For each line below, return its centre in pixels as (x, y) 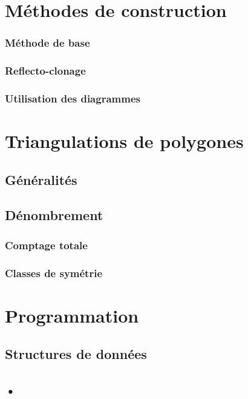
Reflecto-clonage (45, 71)
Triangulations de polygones (124, 141)
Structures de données (76, 354)
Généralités (41, 179)
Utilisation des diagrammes (73, 98)
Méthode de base (47, 43)
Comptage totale (46, 245)
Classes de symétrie (54, 273)
